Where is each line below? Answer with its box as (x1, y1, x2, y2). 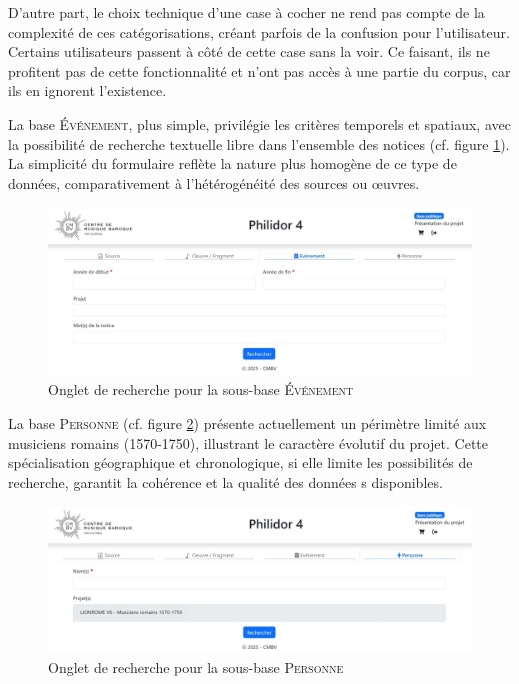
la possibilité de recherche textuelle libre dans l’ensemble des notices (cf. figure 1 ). (8, 133, 510, 154)
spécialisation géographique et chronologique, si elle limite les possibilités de (8, 452, 473, 473)
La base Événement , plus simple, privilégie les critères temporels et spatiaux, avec (8, 113, 511, 134)
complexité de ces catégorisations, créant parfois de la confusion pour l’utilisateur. (8, 21, 510, 42)
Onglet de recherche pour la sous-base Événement (48, 379, 354, 400)
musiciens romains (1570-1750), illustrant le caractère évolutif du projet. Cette (8, 432, 488, 453)
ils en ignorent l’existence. (8, 80, 167, 101)
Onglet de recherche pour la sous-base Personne (48, 657, 344, 678)
